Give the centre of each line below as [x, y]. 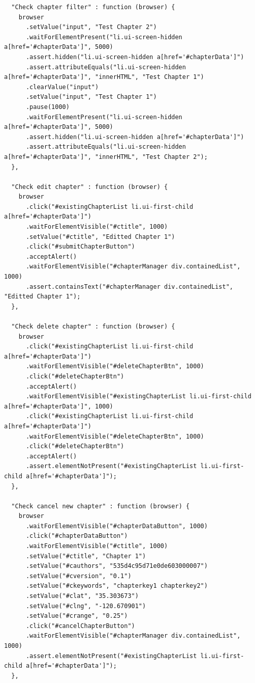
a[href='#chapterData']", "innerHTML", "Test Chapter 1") [104, 77]
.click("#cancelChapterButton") [80, 626]
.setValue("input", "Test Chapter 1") [91, 97]
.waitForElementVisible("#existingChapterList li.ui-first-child [138, 397]
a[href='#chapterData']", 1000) [59, 406]
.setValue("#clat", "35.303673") [82, 596]
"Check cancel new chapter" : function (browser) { [101, 506]
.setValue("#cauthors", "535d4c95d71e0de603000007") [117, 566]
